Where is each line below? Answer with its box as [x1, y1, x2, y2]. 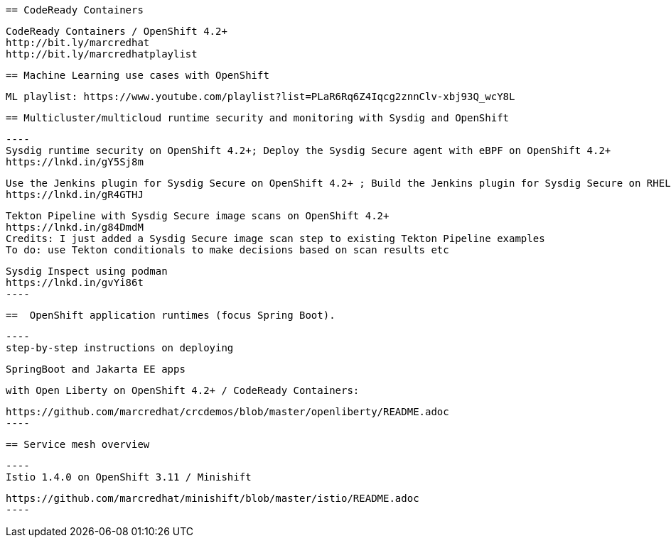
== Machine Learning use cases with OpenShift [6, 70, 269, 81]
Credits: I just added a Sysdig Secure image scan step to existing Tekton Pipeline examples [6, 233, 545, 244]
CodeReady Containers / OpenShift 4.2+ [6, 26, 227, 37]
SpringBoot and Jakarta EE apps [6, 363, 186, 375]
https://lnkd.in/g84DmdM [6, 221, 144, 233]
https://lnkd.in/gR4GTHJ [6, 189, 144, 200]
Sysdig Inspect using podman [6, 265, 168, 277]
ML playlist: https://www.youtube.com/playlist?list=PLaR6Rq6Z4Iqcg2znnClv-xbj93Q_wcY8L [6, 91, 515, 102]
